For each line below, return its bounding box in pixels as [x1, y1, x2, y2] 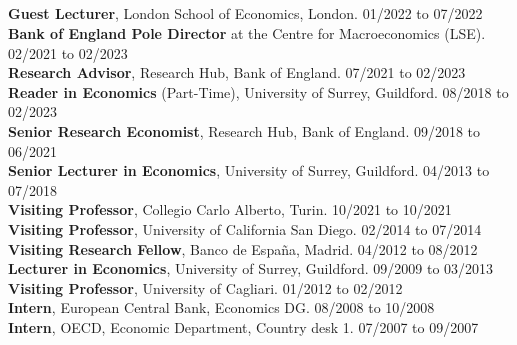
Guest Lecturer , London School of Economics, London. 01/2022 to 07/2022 [8, 3, 483, 24]
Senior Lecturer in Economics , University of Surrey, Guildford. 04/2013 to [8, 160, 490, 181]
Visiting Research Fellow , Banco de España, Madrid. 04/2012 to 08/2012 [8, 238, 478, 259]
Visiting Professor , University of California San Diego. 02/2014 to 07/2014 [8, 218, 482, 239]
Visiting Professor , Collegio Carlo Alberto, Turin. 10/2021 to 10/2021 [8, 199, 452, 220]
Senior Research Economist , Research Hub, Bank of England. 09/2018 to [8, 120, 481, 141]
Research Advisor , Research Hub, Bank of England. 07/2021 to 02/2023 [8, 62, 466, 83]
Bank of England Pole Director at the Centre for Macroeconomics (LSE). [8, 22, 486, 43]
